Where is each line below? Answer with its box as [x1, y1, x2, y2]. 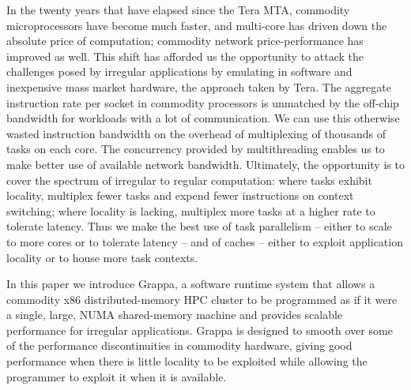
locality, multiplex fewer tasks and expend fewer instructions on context [6, 187, 354, 204]
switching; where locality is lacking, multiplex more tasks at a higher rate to [6, 202, 375, 219]
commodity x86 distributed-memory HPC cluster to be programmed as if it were [6, 291, 398, 307]
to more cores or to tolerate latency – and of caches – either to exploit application [6, 233, 403, 249]
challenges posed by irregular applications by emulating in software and [6, 63, 353, 80]
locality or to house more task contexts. [6, 249, 198, 265]
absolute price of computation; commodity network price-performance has [6, 32, 364, 49]
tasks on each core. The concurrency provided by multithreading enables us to [6, 141, 385, 157]
